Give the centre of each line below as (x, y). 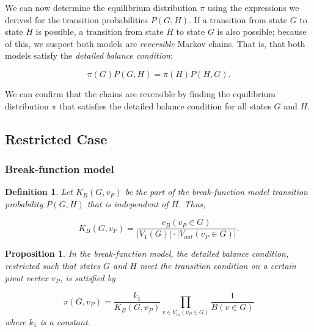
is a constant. (65, 321)
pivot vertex (27, 277)
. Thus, (192, 203)
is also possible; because (262, 31)
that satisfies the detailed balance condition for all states (165, 105)
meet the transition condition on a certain (218, 265)
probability (24, 203)
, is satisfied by (87, 277)
